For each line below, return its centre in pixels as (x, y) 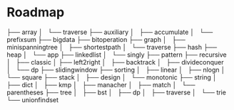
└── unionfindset (32, 99)
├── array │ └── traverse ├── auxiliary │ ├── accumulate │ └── (110, 32)
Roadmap (36, 12)
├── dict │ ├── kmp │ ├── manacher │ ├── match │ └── (101, 84)
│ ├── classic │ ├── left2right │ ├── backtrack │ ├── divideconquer (115, 62)
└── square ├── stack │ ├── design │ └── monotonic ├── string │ (112, 77)
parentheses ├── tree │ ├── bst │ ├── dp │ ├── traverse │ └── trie (116, 92)
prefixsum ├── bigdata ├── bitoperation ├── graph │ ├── (96, 39)
